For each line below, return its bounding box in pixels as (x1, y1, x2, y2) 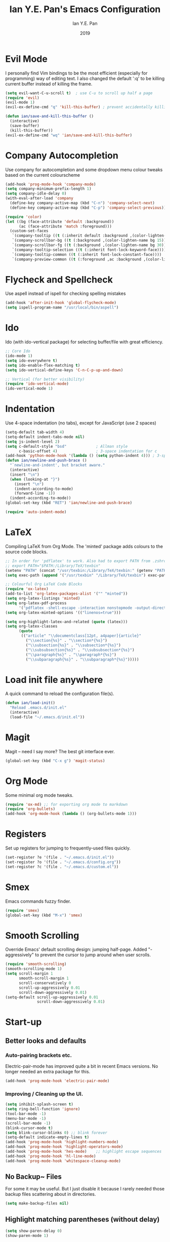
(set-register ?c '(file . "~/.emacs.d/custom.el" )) (5, 864, 119, 869)
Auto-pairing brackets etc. (5, 1052, 72, 1059)
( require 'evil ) (5, 95, 39, 100)
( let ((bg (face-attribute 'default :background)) (5, 219, 114, 224)
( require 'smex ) (5, 908, 39, 913)
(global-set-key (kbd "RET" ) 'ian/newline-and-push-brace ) (5, 500, 133, 506)
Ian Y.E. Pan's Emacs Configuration (9, 4, 161, 15)
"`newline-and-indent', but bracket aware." (10, 462, 105, 468)
